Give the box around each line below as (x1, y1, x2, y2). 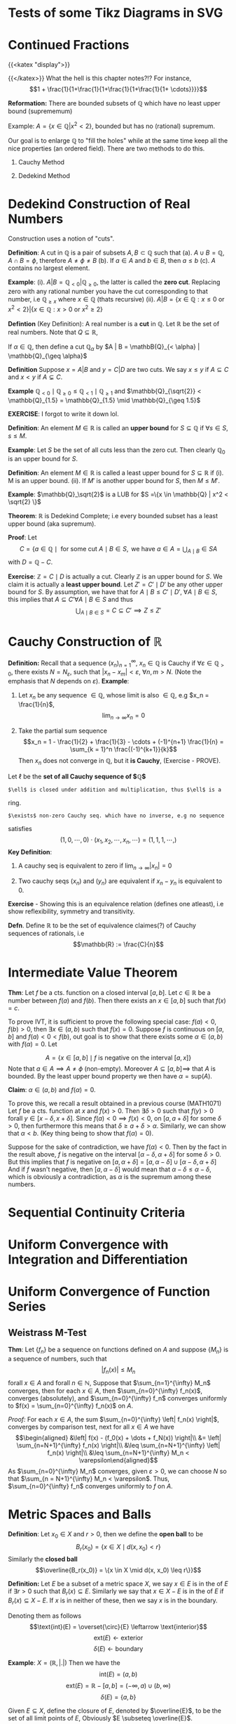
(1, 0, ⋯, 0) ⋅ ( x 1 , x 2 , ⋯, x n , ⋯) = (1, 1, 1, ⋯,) (60, 835, 177, 845)
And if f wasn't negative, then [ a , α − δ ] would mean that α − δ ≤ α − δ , (8, 1165, 212, 1173)
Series (8, 1299, 46, 1315)
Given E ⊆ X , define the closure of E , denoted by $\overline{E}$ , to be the (8, 1706, 222, 1715)
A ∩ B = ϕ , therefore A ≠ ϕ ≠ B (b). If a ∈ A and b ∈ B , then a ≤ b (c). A (8, 256, 216, 264)
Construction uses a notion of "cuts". (8, 234, 115, 243)
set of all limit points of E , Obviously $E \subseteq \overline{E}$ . (8, 1713, 193, 1722)
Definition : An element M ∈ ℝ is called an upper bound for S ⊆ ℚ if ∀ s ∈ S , (8, 423, 228, 432)
